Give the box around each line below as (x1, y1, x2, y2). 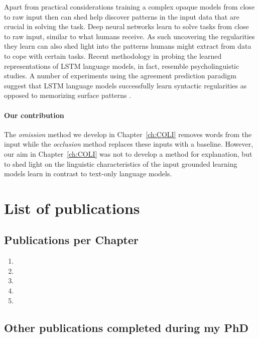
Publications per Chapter (4, 232, 139, 248)
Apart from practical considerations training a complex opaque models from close (4, 2, 255, 12)
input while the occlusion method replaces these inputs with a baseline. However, (4, 139, 253, 149)
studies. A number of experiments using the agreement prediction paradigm (4, 70, 236, 81)
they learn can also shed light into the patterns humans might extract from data (4, 41, 251, 51)
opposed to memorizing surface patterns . (4, 90, 132, 100)
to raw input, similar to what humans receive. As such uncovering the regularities (4, 31, 255, 41)
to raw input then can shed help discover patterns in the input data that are (4, 11, 239, 22)
